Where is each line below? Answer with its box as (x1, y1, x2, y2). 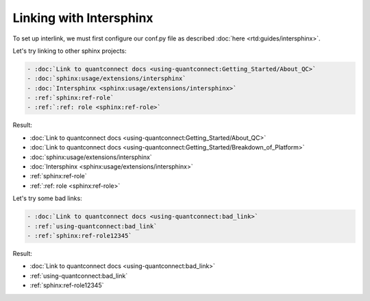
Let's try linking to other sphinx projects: (12, 47, 127, 55)
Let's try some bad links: (12, 194, 82, 202)
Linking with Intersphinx (12, 10, 153, 25)
